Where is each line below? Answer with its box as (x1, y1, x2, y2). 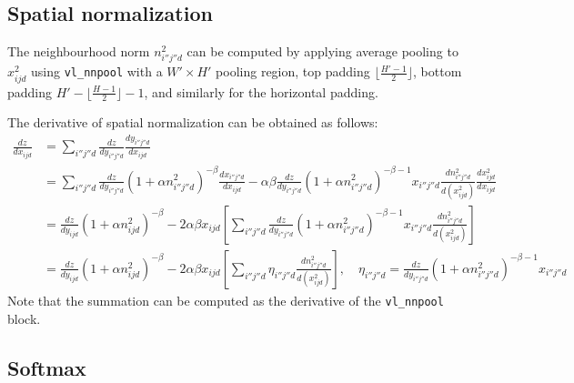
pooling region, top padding (216, 62, 370, 81)
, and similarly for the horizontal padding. (144, 82, 378, 101)
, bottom (413, 62, 462, 81)
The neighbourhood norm (7, 42, 150, 61)
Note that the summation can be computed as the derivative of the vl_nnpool (7, 290, 444, 309)
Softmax (7, 353, 86, 381)
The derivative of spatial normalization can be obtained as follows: (7, 113, 378, 132)
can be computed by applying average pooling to (186, 42, 458, 61)
